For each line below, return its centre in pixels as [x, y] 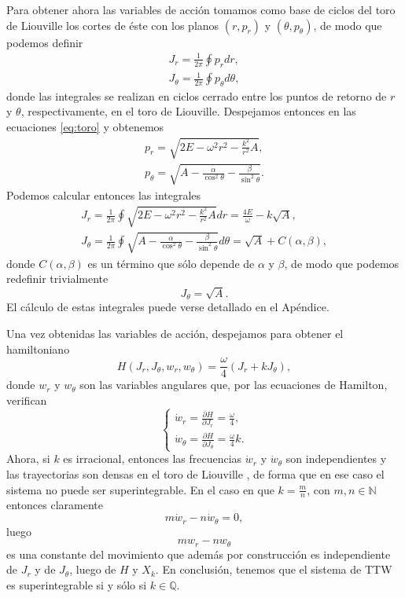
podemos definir [45, 42]
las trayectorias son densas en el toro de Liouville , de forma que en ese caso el [195, 474]
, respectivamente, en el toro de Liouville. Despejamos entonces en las [188, 111]
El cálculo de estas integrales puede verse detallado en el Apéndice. [168, 307]
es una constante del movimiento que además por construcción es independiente [199, 554]
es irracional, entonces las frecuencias [153, 459]
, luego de [93, 569]
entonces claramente [55, 505]
